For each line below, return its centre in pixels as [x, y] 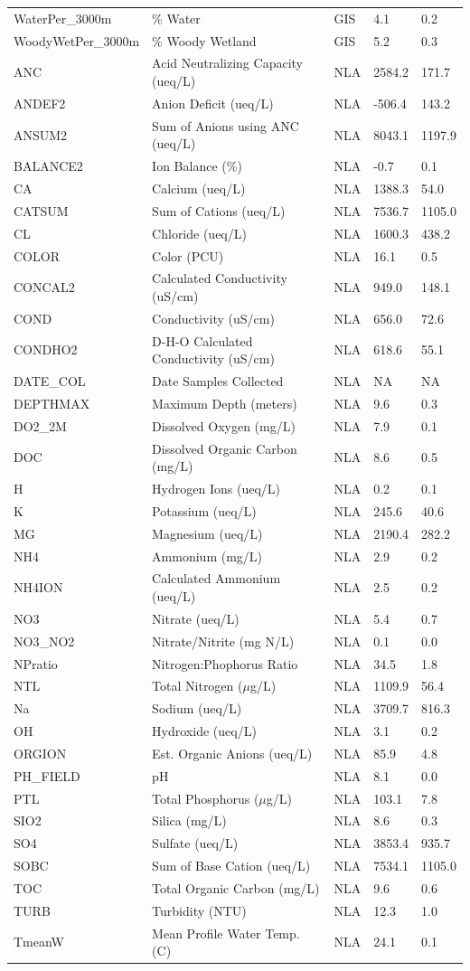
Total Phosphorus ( [206, 798]
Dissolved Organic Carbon [225, 448]
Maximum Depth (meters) [225, 403]
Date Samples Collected [218, 381]
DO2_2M [40, 425]
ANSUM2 [41, 134]
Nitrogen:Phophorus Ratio [225, 663]
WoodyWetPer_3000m [77, 40]
